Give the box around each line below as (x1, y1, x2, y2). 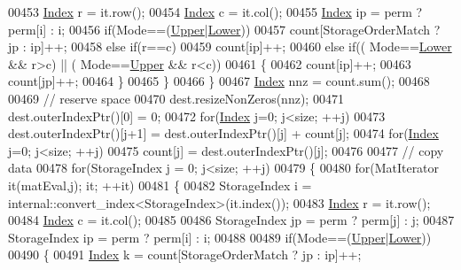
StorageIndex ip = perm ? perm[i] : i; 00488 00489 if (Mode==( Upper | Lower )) (8, 228, 432, 246)
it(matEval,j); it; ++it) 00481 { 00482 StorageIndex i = (8, 175, 312, 194)
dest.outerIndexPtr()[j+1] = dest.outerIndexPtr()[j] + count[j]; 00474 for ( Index (8, 124, 439, 143)
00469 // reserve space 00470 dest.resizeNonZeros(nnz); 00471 (8, 89, 344, 107)
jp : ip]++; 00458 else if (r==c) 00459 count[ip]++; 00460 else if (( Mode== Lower (8, 37, 452, 56)
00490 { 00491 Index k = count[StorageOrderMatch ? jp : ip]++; (8, 245, 362, 264)
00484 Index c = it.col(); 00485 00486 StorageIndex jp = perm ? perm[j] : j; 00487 (8, 211, 455, 229)
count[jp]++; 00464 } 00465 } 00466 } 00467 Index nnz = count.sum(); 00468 (8, 72, 430, 90)
